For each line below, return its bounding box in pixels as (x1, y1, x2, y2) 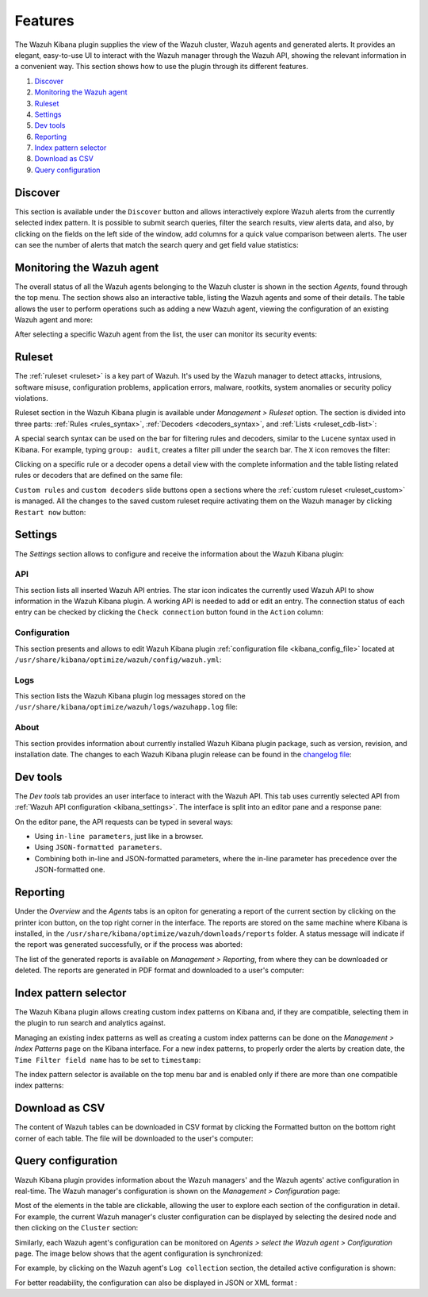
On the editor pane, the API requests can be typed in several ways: (14, 817, 233, 826)
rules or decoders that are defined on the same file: (14, 471, 183, 480)
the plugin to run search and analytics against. (14, 1018, 166, 1028)
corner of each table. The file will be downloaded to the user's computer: (14, 1133, 254, 1143)
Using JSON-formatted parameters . (34, 842, 162, 852)
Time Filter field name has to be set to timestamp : (14, 1055, 201, 1064)
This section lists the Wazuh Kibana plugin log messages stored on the (14, 691, 246, 701)
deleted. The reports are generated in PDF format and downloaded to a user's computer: (14, 965, 304, 976)
